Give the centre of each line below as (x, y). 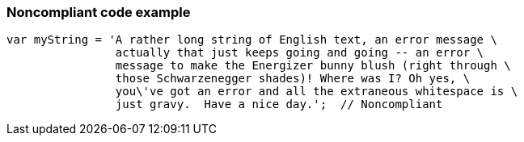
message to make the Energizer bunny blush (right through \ (313, 66)
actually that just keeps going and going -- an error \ (300, 53)
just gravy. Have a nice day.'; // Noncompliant (279, 104)
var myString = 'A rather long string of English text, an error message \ (252, 40)
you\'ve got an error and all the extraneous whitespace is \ (317, 92)
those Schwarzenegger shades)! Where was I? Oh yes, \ (293, 79)
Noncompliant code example (99, 12)
